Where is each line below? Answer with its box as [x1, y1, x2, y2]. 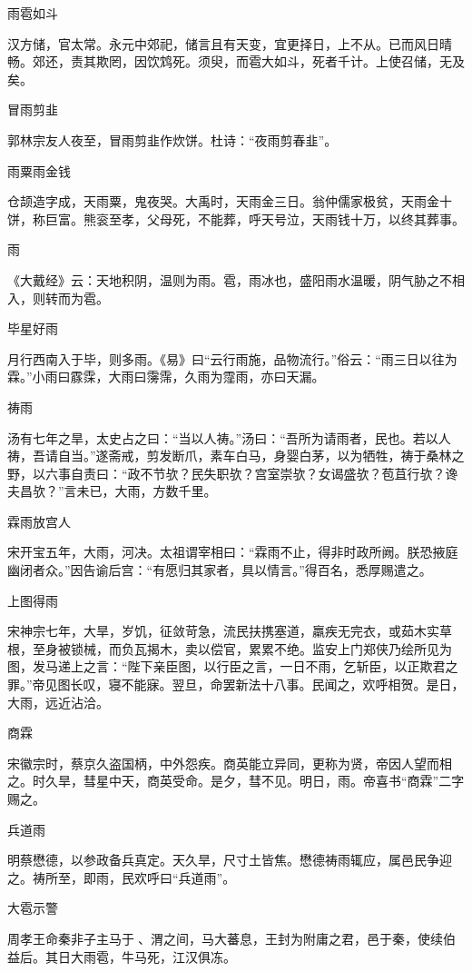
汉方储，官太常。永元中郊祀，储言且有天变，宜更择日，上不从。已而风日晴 [7, 34, 452, 53]
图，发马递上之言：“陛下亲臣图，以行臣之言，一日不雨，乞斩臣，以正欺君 [7, 657, 446, 676]
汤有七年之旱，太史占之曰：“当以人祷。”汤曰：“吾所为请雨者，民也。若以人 [7, 428, 451, 447]
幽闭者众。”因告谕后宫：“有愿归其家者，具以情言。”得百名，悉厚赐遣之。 [7, 560, 432, 580]
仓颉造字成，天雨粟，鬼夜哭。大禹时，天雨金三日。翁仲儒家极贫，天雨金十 [7, 192, 452, 211]
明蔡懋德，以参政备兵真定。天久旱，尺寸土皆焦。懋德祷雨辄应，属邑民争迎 [7, 850, 452, 869]
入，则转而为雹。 [7, 288, 109, 307]
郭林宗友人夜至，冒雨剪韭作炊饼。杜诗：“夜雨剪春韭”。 [7, 130, 338, 149]
